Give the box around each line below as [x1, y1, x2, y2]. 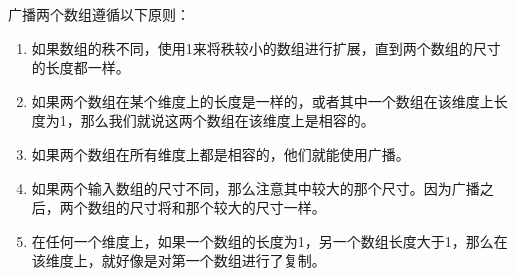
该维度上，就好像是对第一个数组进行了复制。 [31, 250, 326, 271]
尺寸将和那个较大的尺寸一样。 [129, 197, 326, 218]
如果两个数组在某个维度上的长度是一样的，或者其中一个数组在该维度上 [31, 90, 494, 111]
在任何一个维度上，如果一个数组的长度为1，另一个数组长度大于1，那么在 [31, 230, 508, 251]
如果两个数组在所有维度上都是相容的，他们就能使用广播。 [31, 143, 410, 164]
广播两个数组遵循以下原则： [8, 4, 190, 24]
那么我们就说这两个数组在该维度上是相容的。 [80, 110, 375, 131]
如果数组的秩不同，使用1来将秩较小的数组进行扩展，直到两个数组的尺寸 [31, 37, 501, 58]
